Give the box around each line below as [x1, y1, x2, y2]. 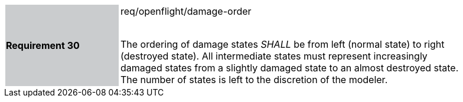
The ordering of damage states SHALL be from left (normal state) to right [120, 38, 445, 50]
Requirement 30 [6, 40, 80, 51]
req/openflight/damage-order [120, 5, 252, 17]
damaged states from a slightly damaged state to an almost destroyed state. [120, 62, 459, 74]
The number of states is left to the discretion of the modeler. [120, 74, 388, 85]
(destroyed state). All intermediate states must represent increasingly [120, 50, 428, 62]
